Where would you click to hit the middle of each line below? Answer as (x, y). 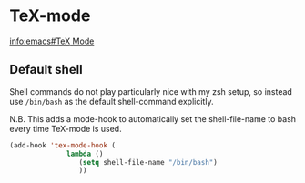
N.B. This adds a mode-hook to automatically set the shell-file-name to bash (153, 118)
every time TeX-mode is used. (66, 128)
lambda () (85, 154)
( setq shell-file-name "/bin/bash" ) (148, 162)
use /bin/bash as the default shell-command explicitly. (112, 101)
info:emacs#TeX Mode (52, 41)
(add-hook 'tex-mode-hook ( (63, 145)
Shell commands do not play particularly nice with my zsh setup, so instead (151, 91)
